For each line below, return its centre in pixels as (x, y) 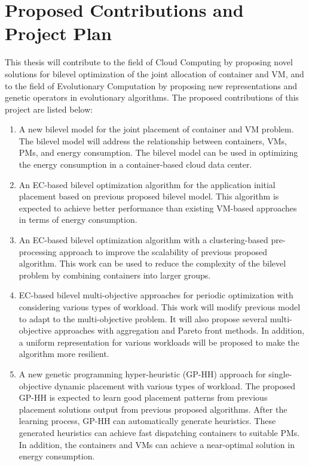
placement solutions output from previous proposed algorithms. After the (153, 409)
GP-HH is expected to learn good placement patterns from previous (143, 397)
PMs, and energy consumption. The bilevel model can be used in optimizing (158, 152)
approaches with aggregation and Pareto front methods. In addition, (179, 330)
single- (280, 373)
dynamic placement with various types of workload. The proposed (175, 385)
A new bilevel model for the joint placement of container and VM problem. (156, 129)
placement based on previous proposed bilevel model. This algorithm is (149, 196)
